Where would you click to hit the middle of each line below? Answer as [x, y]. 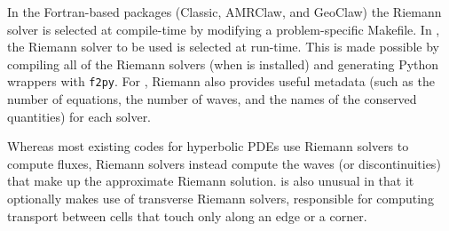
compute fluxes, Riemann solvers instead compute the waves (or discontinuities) [224, 163]
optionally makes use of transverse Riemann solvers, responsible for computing [221, 198]
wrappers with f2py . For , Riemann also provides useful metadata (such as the [221, 81]
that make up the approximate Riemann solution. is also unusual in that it [211, 181]
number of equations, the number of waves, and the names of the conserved [212, 99]
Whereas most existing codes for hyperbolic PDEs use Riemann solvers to [208, 146]
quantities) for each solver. [79, 116]
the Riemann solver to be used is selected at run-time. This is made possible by [223, 47]
